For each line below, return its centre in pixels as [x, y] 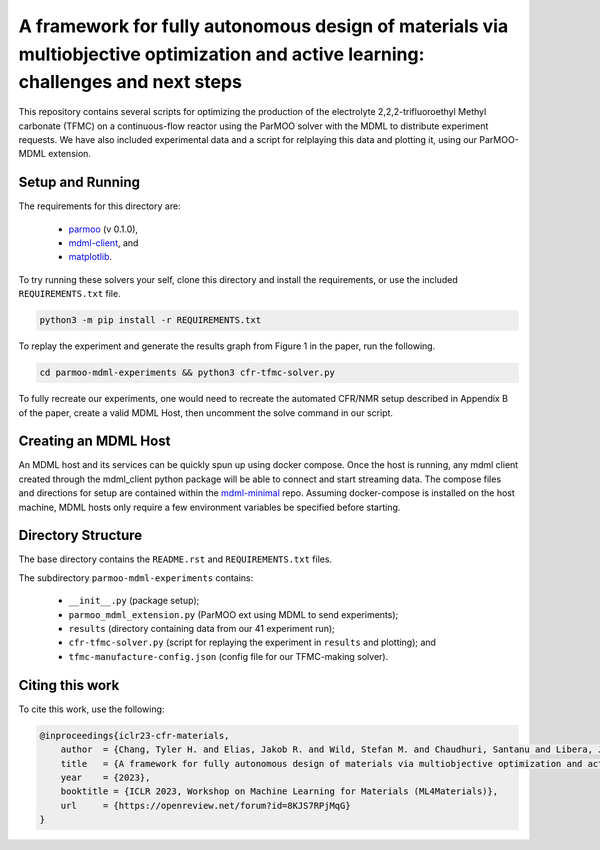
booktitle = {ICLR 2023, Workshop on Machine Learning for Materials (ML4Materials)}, [279, 791]
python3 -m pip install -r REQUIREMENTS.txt [150, 320]
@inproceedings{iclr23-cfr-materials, [134, 735]
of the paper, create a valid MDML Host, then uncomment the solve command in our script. [206, 412]
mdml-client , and [103, 243]
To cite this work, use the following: [91, 709]
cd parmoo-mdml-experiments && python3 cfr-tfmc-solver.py [187, 373]
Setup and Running [79, 182]
